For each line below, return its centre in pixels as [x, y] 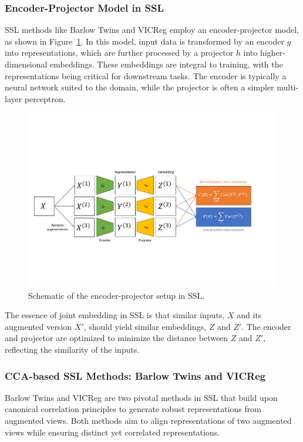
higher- [272, 53]
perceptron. [45, 98]
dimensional [26, 64]
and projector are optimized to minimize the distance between [117, 338]
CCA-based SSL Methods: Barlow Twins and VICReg [135, 375]
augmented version [38, 326]
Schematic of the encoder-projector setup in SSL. [117, 295]
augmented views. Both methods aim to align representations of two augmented [148, 420]
